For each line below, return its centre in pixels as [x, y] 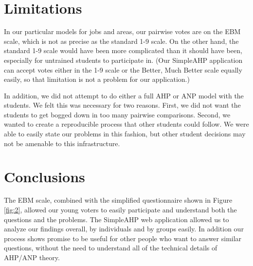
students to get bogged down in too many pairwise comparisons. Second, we [117, 114]
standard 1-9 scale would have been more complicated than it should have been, [123, 50]
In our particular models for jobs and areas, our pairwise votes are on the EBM [122, 31]
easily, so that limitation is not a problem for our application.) [97, 79]
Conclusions [45, 177]
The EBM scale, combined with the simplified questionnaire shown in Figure [118, 200]
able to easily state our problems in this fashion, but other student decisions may [125, 134]
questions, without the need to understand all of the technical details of [111, 248]
